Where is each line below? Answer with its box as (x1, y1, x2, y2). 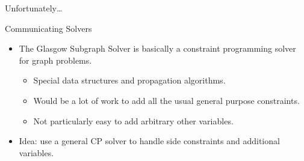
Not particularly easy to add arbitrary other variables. (33, 114, 234, 127)
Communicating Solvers (5, 22, 92, 34)
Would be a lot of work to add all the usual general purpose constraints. (33, 94, 300, 106)
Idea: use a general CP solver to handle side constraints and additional (19, 135, 280, 147)
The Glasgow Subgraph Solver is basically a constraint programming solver (19, 42, 296, 55)
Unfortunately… (5, 2, 63, 14)
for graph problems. (19, 53, 92, 66)
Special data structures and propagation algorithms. (33, 74, 226, 87)
